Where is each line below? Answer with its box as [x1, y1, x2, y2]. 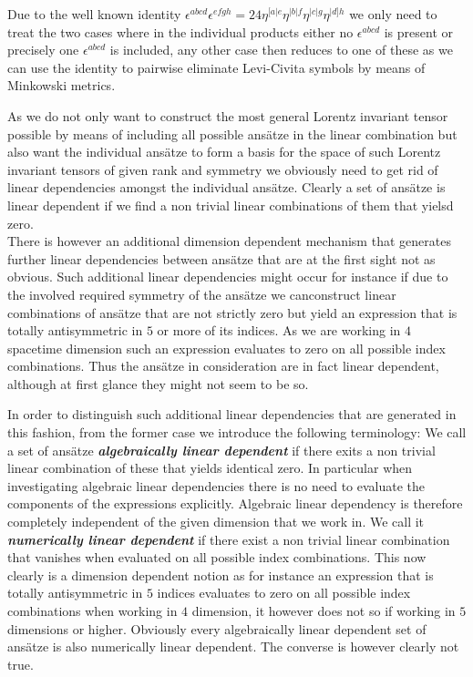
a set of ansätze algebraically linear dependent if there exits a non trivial [7, 440, 436, 459]
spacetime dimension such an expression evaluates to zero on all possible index [7, 338, 446, 357]
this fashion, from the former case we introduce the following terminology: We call [7, 423, 467, 442]
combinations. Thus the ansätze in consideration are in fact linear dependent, [7, 356, 439, 375]
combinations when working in [7, 601, 178, 620]
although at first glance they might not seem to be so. [7, 374, 309, 393]
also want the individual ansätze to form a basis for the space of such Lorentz [7, 142, 441, 161]
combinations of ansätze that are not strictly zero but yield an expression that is [7, 303, 458, 322]
